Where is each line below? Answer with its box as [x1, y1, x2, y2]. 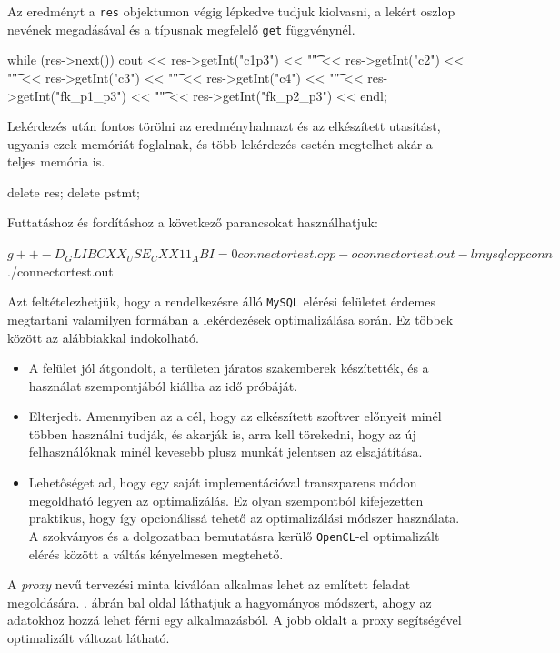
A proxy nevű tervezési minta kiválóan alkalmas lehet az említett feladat [7, 575, 411, 594]
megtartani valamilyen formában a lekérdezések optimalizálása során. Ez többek [7, 309, 454, 328]
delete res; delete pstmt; [7, 182, 140, 201]
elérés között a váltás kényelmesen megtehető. [28, 544, 284, 563]
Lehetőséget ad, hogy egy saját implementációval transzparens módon [28, 473, 417, 492]
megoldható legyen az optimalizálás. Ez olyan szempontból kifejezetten [28, 490, 424, 509]
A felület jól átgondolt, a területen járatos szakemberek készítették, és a [28, 358, 429, 377]
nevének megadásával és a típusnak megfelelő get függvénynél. [7, 19, 355, 38]
